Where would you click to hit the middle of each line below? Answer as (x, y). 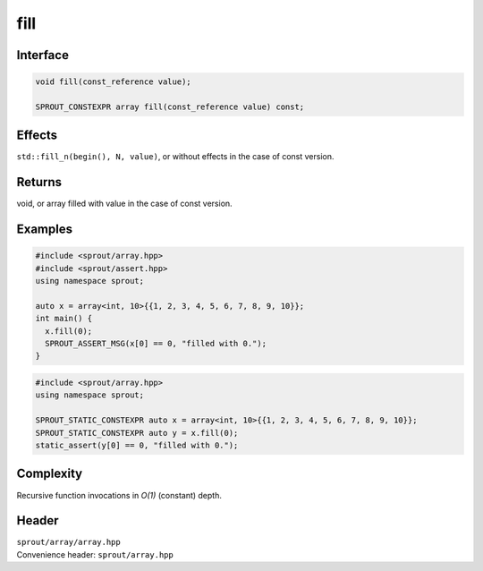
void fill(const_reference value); (113, 82)
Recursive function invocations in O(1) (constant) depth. (119, 495)
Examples (45, 230)
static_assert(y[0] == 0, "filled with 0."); (137, 445)
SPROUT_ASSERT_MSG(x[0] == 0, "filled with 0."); (156, 344)
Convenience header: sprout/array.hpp (95, 554)
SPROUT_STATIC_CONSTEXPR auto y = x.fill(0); (137, 433)
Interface (42, 55)
